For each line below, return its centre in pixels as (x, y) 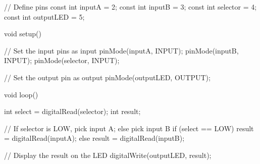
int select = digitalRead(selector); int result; (72, 111)
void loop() (21, 94)
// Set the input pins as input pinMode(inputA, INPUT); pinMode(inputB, (121, 50)
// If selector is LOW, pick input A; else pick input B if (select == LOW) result (129, 128)
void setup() (23, 34)
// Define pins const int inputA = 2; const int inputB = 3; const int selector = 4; (131, 7)
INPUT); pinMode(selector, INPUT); (62, 60)
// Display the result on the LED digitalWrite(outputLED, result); (108, 155)
